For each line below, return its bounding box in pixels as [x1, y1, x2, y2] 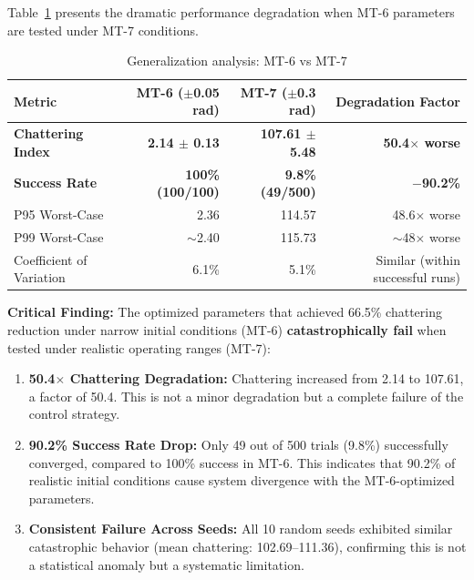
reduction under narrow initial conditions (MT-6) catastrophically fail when [7, 321, 447, 340]
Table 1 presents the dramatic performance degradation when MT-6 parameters [7, 3, 455, 21]
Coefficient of [14, 249, 88, 269]
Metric [14, 91, 57, 110]
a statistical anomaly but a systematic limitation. [28, 555, 304, 574]
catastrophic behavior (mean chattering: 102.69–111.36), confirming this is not [28, 537, 467, 555]
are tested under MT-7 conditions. [7, 20, 199, 39]
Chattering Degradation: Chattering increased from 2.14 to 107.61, [69, 369, 464, 388]
